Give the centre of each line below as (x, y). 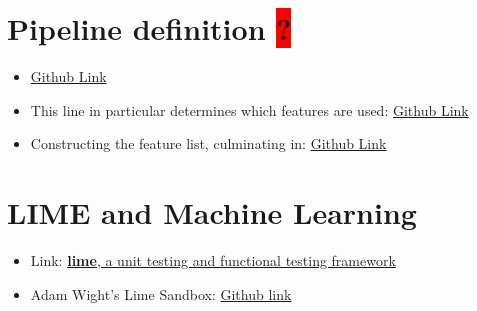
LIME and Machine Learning (212, 212)
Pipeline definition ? (149, 28)
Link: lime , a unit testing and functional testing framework (213, 260)
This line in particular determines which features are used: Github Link (249, 109)
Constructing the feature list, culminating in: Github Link (208, 143)
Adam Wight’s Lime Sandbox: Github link (161, 293)
